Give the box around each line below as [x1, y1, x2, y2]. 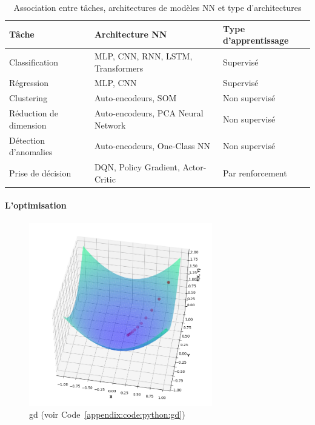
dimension [9, 118, 47, 131]
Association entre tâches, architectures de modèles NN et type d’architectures [13, 1, 302, 13]
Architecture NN [94, 28, 167, 41]
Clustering [9, 92, 48, 104]
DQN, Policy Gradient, [94, 161, 180, 173]
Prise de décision [9, 166, 71, 179]
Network [94, 118, 126, 131]
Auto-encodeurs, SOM [94, 92, 177, 104]
